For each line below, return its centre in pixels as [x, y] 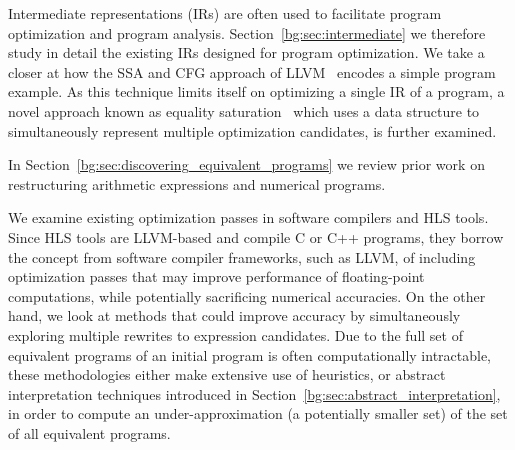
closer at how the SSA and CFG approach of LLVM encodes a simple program [252, 71]
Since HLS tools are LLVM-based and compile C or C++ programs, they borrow [256, 236]
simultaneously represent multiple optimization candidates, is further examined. [252, 130]
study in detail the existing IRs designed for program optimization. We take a [246, 52]
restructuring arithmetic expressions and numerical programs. [197, 183]
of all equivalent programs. [89, 432]
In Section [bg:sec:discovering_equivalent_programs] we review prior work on [246, 164]
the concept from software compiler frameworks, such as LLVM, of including [242, 256]
